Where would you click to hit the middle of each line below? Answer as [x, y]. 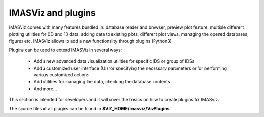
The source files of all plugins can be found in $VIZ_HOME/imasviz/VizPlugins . [90, 109]
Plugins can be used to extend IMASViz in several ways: [66, 50]
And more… [45, 89]
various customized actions [61, 75]
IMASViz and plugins [52, 13]
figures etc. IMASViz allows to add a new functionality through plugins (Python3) [90, 41]
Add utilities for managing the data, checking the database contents [102, 82]
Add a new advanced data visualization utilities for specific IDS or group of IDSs [114, 61]
